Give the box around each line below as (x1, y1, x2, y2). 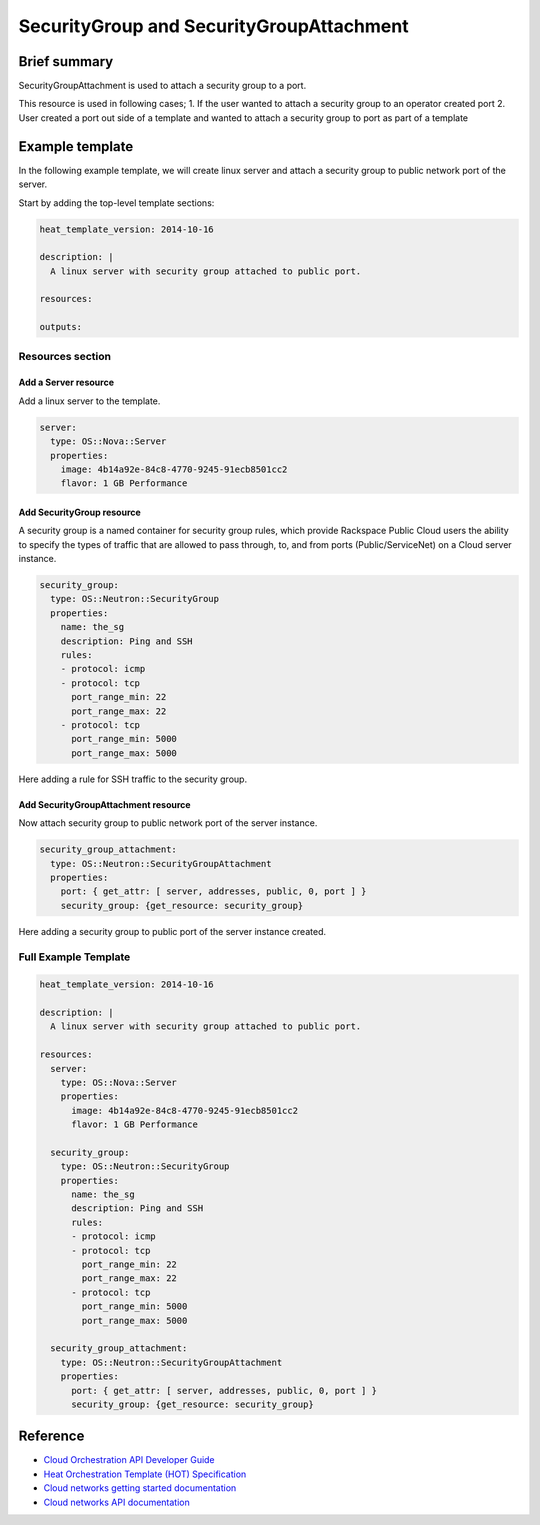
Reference (18, 1428, 85, 1445)
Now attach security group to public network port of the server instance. (18, 817, 318, 829)
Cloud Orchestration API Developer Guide (43, 1454, 215, 1466)
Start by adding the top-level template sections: (18, 196, 215, 209)
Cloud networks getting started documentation (43, 1482, 237, 1494)
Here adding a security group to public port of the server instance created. (18, 925, 327, 937)
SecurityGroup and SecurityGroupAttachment (18, 15, 409, 37)
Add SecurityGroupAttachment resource (18, 798, 191, 810)
